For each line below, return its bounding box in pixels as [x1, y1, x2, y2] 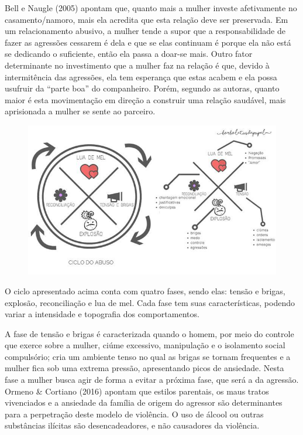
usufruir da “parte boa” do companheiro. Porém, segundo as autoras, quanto [5, 82, 280, 94]
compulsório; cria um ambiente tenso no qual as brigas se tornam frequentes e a [5, 350, 291, 362]
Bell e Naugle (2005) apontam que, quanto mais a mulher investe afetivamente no [5, 2, 297, 13]
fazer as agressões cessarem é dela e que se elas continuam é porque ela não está [5, 36, 291, 48]
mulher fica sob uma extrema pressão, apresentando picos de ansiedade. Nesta [5, 362, 284, 374]
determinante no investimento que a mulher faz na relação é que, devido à [5, 59, 270, 71]
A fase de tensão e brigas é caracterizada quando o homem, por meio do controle [5, 327, 294, 339]
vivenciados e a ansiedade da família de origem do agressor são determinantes [5, 396, 283, 409]
